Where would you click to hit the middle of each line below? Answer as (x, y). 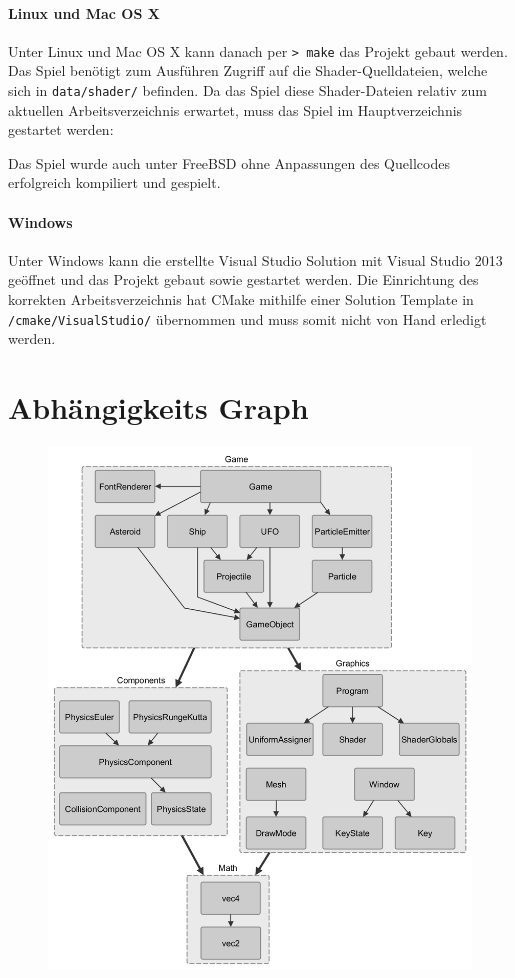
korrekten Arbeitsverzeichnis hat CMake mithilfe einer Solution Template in (241, 299)
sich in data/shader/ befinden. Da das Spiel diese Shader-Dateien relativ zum (248, 90)
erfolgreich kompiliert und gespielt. (114, 182)
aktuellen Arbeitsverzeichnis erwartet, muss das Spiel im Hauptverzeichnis (235, 109)
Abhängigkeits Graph (158, 407)
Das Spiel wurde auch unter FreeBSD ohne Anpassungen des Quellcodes (229, 162)
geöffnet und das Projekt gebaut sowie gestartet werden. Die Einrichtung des (243, 279)
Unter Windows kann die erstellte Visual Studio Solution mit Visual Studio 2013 (255, 259)
